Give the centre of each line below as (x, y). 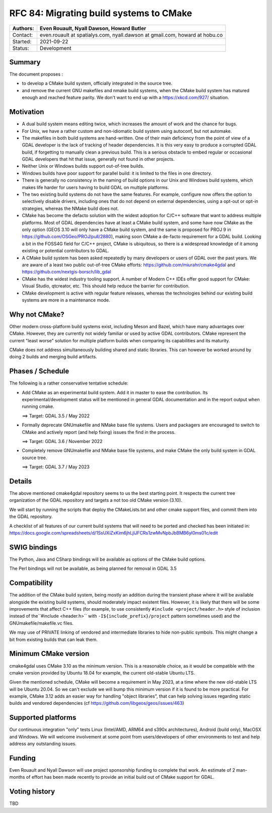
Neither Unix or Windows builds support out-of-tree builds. (83, 166)
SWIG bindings (33, 547)
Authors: (23, 28)
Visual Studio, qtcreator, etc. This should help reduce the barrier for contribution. (106, 286)
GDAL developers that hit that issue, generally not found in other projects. (98, 159)
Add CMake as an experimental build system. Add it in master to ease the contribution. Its (115, 392)
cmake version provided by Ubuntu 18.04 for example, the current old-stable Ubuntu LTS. (102, 673)
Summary (25, 62)
